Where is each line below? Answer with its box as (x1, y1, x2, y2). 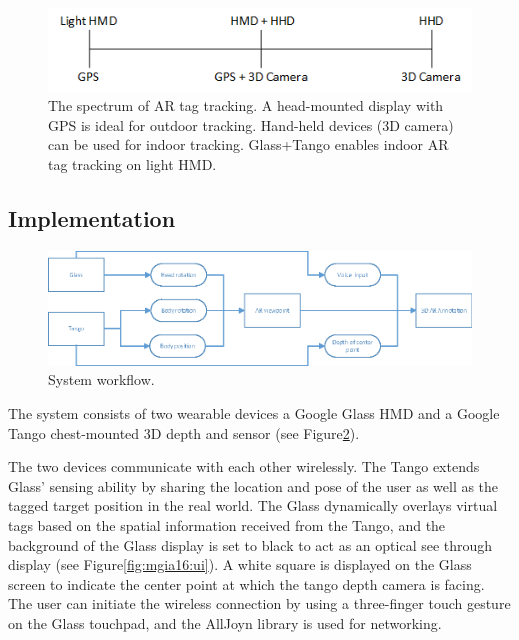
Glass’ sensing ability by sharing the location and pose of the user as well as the (8, 475, 499, 496)
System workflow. (48, 369, 155, 390)
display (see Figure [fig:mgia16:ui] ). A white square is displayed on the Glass (8, 554, 472, 575)
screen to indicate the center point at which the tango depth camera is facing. (8, 573, 485, 594)
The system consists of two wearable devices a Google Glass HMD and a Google (8, 402, 500, 423)
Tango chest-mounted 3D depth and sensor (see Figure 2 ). (8, 422, 360, 443)
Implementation (8, 202, 176, 233)
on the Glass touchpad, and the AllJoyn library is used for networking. (8, 612, 442, 633)
